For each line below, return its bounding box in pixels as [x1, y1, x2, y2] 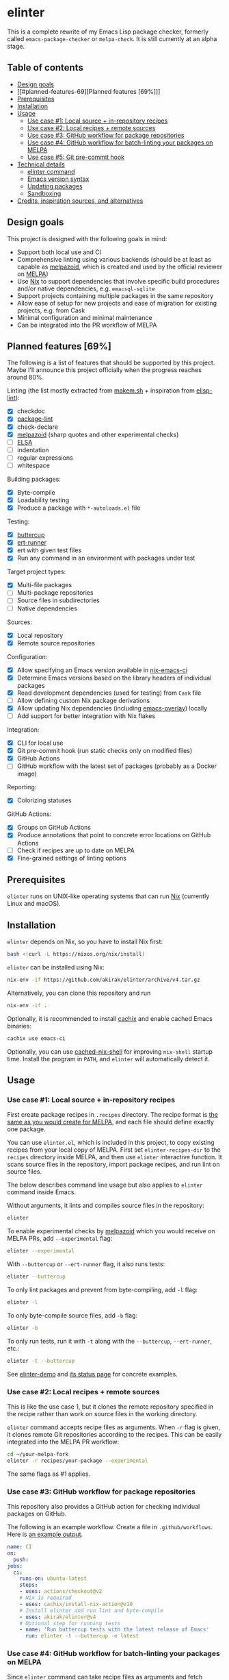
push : [13, 1556, 29, 1563]
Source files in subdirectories [16, 596, 100, 604]
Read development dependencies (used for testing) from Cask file [16, 689, 202, 697]
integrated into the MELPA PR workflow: [7, 1437, 120, 1446]
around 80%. [7, 373, 44, 382]
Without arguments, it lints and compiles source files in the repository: [7, 1201, 204, 1210]
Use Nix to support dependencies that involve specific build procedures [16, 277, 220, 285]
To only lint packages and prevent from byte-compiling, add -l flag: [7, 1286, 198, 1294]
